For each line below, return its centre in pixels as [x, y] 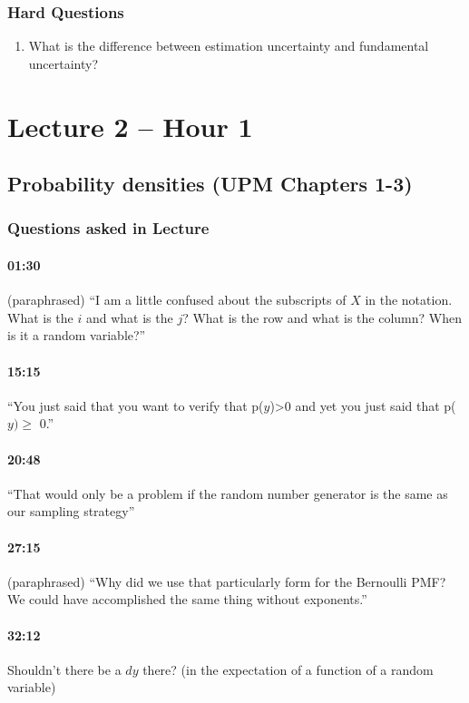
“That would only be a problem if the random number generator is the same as [228, 493]
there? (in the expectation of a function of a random [288, 669]
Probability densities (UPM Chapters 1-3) [210, 184]
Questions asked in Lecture [108, 228]
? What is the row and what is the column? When [322, 317]
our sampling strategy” [71, 511]
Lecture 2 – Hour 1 [130, 126]
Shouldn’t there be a [64, 669]
